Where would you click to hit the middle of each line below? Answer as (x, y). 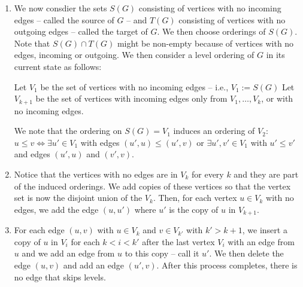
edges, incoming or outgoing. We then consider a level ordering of (134, 55)
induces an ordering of (214, 131)
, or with (277, 98)
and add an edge (93, 265)
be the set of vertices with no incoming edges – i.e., (134, 86)
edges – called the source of (64, 19)
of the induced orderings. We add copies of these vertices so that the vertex (152, 186)
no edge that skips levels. (60, 277)
